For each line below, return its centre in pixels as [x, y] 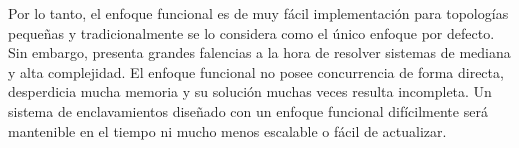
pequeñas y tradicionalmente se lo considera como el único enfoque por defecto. [251, 32]
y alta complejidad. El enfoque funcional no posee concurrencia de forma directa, [256, 71]
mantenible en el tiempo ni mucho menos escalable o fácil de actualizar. [227, 130]
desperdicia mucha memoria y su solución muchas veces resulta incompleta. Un [250, 91]
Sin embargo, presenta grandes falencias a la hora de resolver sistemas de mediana [259, 52]
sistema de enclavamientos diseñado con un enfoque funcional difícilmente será [248, 110]
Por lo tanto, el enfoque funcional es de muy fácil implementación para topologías [258, 13]
